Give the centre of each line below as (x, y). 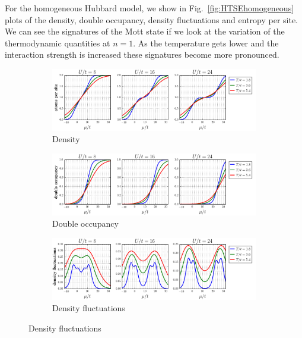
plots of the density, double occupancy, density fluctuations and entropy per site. (152, 19)
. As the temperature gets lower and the (206, 43)
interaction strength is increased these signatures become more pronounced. (142, 54)
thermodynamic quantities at (58, 43)
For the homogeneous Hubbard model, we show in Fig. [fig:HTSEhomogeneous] (150, 8)
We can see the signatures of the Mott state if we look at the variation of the (145, 31)
